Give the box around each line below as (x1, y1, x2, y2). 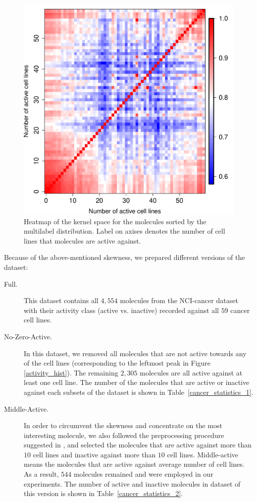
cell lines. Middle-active (167, 449, 239, 459)
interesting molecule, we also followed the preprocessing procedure (24, 430, 224, 440)
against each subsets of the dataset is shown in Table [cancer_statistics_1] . (24, 386, 254, 397)
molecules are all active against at (140, 367, 243, 377)
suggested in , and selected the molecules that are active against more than (24, 439, 252, 450)
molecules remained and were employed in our (73, 469, 213, 479)
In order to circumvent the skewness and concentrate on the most (24, 420, 222, 431)
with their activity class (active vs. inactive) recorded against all (24, 305, 219, 315)
